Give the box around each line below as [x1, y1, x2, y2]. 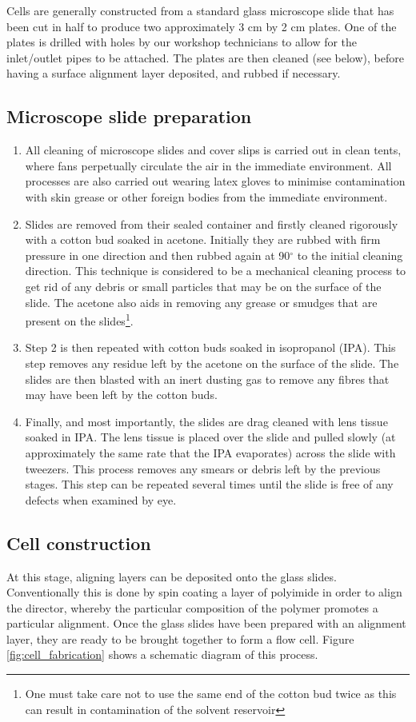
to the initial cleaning [297, 246, 403, 263]
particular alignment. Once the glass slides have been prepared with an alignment [6, 615, 406, 632]
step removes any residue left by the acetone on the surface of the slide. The [25, 354, 399, 371]
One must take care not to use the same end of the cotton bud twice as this [25, 685, 397, 702]
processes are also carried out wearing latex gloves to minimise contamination [25, 173, 406, 189]
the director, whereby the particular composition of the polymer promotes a [6, 599, 378, 616]
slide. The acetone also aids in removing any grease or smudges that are [25, 293, 378, 310]
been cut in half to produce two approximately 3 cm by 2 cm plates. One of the [6, 18, 397, 34]
